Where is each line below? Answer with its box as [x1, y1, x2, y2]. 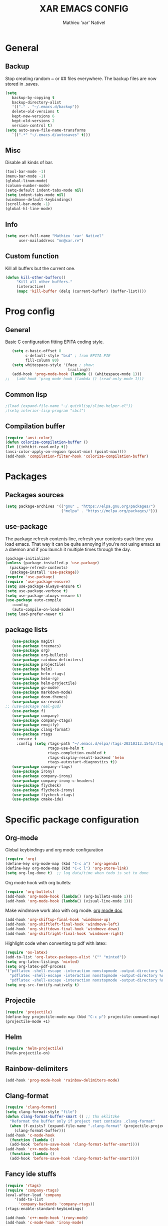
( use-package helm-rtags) [11, 671, 66, 676]
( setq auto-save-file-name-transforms [5, 128, 86, 133]
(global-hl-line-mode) [5, 206, 52, 212]
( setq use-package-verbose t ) [5, 588, 68, 593]
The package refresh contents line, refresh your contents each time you [5, 536, 153, 542]
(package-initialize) [5, 556, 50, 561]
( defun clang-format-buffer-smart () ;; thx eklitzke [5, 1114, 120, 1119]
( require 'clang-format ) [5, 1105, 57, 1110]
